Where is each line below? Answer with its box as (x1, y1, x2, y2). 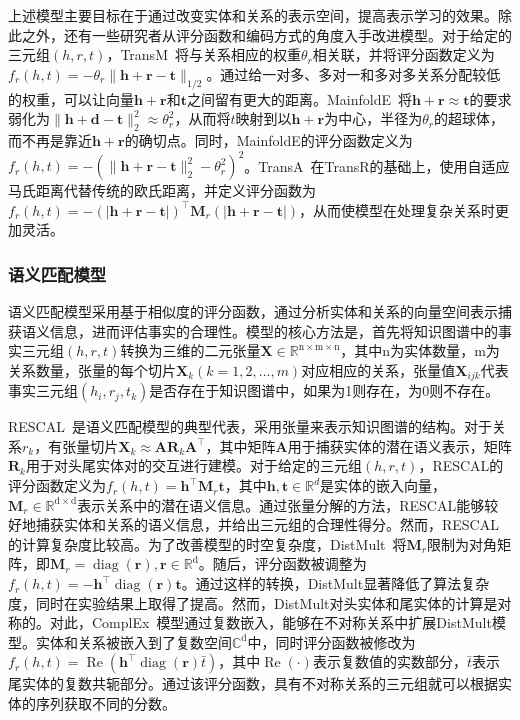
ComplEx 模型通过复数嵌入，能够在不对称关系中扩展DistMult (91, 612, 492, 633)
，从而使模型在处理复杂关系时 (299, 199, 496, 220)
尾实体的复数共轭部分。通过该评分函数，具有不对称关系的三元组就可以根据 (8, 673, 498, 694)
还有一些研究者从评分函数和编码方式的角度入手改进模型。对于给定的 (63, 24, 512, 45)
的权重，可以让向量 (8, 88, 134, 109)
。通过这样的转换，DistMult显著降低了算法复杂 (181, 573, 490, 594)
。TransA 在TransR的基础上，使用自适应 (244, 155, 510, 176)
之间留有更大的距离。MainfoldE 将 (186, 88, 412, 109)
